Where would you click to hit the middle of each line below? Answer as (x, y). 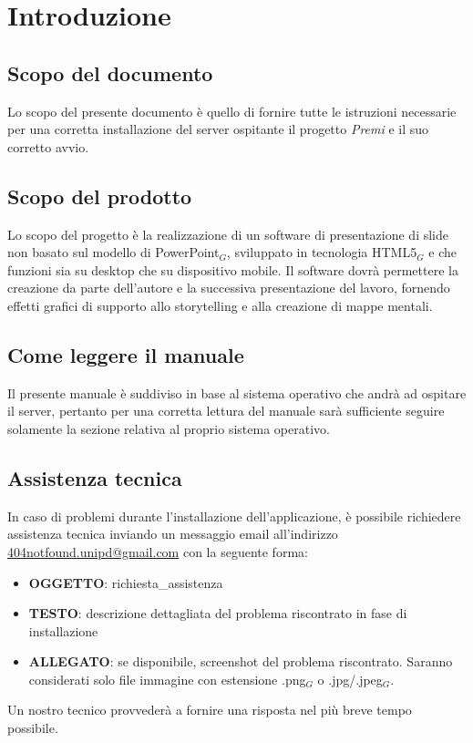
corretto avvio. (48, 146)
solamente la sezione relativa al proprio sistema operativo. (169, 428)
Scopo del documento (110, 72)
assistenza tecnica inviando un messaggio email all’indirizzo (173, 534)
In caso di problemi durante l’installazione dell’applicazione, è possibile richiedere (234, 516)
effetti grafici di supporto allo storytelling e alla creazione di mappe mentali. (220, 305)
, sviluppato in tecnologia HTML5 (322, 252)
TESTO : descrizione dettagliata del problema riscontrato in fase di (218, 613)
